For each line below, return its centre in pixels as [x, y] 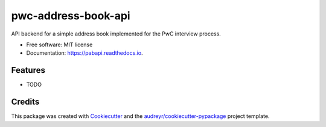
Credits [25, 102]
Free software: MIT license [59, 45]
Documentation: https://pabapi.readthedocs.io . [85, 53]
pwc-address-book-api [71, 16]
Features [28, 70]
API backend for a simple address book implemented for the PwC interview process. [116, 34]
